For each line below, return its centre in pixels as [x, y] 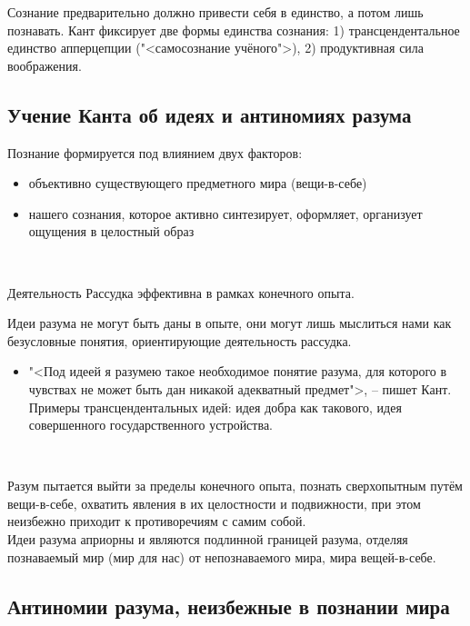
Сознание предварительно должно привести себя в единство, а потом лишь [215, 12]
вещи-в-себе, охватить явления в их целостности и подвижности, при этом [214, 503]
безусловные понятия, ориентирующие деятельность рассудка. [180, 340]
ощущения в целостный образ [111, 231]
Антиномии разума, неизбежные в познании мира [229, 606]
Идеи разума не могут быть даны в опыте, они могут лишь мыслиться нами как [230, 323]
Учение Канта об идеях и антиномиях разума [210, 114]
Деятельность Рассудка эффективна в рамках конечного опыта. [181, 292]
